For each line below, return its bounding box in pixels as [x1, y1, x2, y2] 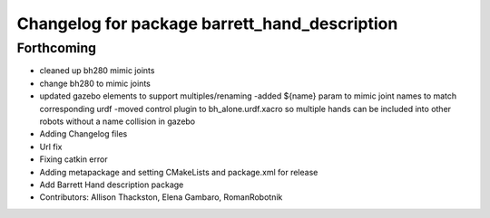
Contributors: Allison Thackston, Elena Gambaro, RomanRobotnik [39, 192, 283, 203]
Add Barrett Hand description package [39, 179, 184, 190]
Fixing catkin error [39, 154, 108, 165]
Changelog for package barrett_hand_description [16, 14, 398, 33]
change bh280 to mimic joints [39, 78, 152, 89]
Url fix [39, 141, 63, 152]
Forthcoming [16, 40, 97, 56]
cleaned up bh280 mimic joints [39, 65, 155, 76]
